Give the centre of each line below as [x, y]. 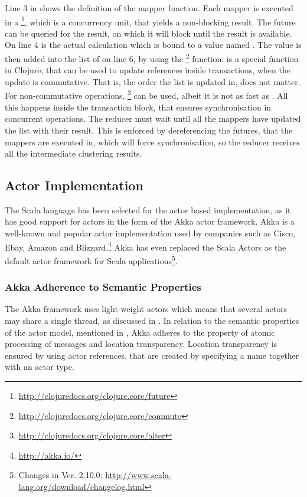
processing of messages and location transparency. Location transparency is [141, 344]
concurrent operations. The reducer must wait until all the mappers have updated [153, 118]
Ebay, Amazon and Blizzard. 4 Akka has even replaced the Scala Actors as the [146, 246]
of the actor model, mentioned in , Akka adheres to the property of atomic [140, 332]
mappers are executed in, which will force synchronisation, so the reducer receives [152, 142]
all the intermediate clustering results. [74, 153]
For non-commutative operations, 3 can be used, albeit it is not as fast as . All [146, 95]
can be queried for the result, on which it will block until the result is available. [148, 33]
